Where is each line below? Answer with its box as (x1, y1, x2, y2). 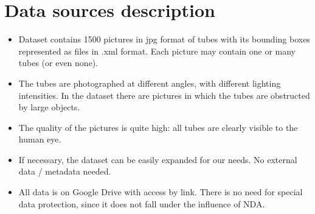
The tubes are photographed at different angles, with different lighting (18, 76, 281, 89)
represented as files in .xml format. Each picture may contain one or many (18, 44, 296, 57)
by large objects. (18, 101, 80, 113)
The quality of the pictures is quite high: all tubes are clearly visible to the (18, 121, 298, 133)
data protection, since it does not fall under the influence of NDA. (18, 197, 265, 210)
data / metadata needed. (18, 165, 111, 178)
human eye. (18, 133, 61, 145)
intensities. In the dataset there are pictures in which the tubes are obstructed (18, 89, 310, 101)
